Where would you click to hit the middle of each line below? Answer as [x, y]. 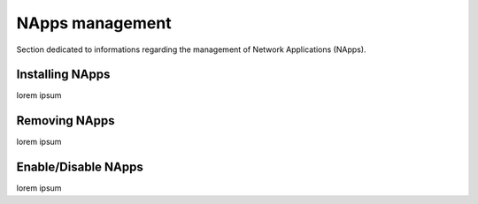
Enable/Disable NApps [80, 167]
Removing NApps [66, 121]
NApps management [94, 23]
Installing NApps [63, 75]
